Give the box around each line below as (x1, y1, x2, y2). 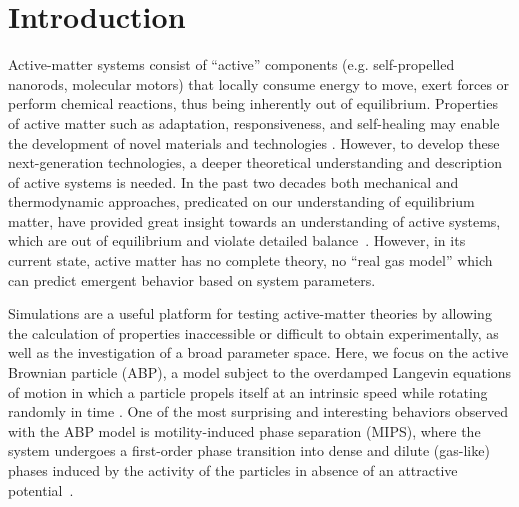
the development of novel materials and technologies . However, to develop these (8, 132, 500, 153)
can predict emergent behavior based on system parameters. (8, 269, 376, 290)
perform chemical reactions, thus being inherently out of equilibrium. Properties (8, 93, 498, 114)
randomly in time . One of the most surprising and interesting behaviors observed (8, 401, 509, 422)
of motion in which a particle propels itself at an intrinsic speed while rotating (8, 381, 488, 402)
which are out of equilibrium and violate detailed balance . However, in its (8, 230, 466, 251)
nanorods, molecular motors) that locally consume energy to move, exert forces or (8, 73, 510, 94)
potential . (8, 479, 74, 500)
